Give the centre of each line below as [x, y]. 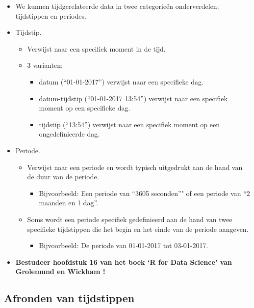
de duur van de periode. [63, 177]
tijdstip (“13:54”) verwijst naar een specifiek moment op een [129, 124]
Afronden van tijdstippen [69, 298]
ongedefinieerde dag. [69, 134]
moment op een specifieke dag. [85, 108]
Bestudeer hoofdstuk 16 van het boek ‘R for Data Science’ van [124, 262]
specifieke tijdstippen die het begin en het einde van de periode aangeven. [138, 229]
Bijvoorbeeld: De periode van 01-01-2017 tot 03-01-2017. [124, 245]
